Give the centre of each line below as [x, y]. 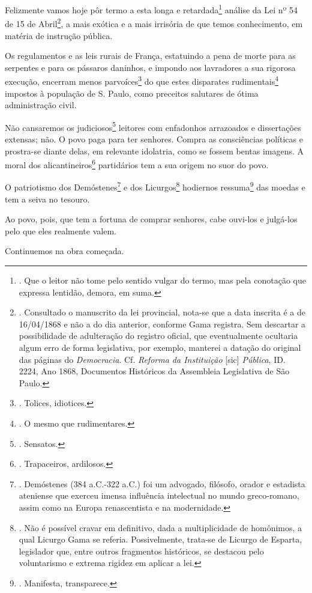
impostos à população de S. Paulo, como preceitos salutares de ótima [132, 93]
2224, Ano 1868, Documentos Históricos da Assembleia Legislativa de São [154, 371]
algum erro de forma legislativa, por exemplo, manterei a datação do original [160, 347]
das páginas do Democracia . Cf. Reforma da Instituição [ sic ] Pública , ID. [152, 359]
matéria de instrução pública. [59, 35]
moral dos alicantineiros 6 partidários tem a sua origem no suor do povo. [137, 164]
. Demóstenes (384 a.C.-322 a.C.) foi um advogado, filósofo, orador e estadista [162, 483]
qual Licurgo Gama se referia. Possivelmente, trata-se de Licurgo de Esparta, [160, 539]
